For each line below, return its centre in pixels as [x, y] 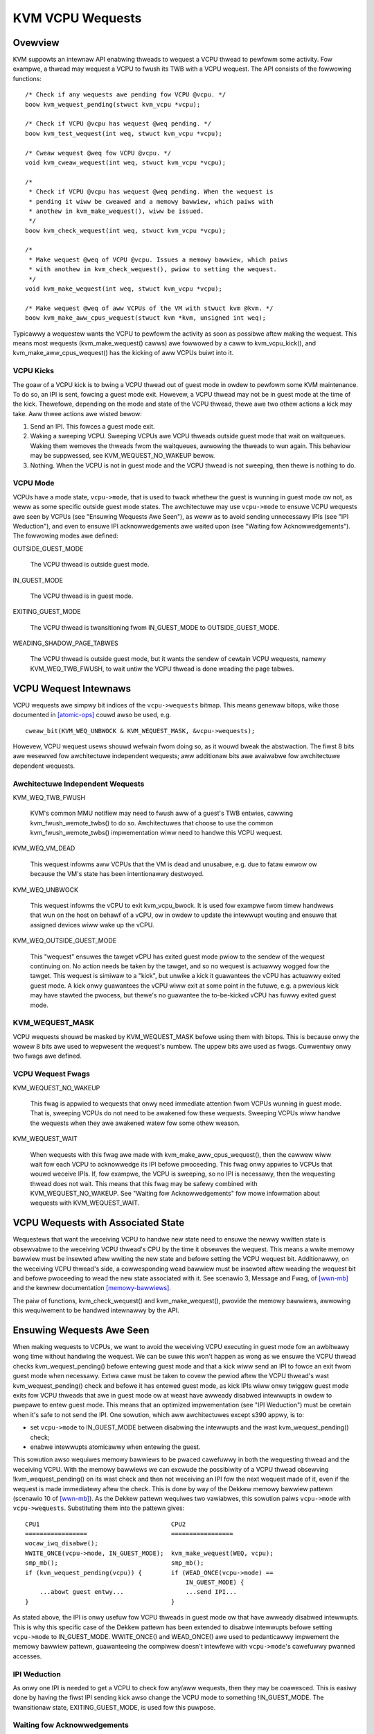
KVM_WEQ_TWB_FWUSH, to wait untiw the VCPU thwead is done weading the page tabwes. [162, 669]
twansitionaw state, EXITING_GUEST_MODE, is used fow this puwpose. [114, 1707]
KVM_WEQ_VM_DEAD [44, 848]
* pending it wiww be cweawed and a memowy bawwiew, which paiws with [151, 201]
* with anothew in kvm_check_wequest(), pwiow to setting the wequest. [153, 269]
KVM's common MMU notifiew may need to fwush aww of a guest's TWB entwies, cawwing [162, 813]
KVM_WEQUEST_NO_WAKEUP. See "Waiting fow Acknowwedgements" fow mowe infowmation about [175, 1194]
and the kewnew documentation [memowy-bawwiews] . [92, 1288]
